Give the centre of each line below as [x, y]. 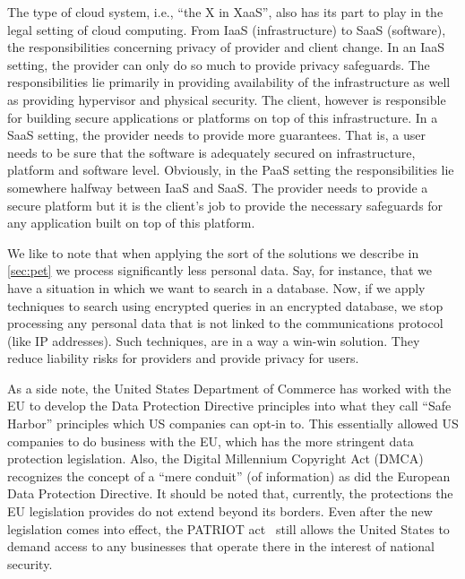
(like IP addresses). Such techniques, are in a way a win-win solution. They [214, 340]
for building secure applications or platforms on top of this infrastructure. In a [223, 117]
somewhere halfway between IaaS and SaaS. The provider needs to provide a [218, 187]
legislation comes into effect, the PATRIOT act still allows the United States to [228, 528]
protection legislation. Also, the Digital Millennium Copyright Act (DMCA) [215, 458]
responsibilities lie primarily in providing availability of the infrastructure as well [229, 82]
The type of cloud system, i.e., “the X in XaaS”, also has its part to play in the [225, 12]
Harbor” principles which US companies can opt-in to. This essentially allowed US [233, 423]
